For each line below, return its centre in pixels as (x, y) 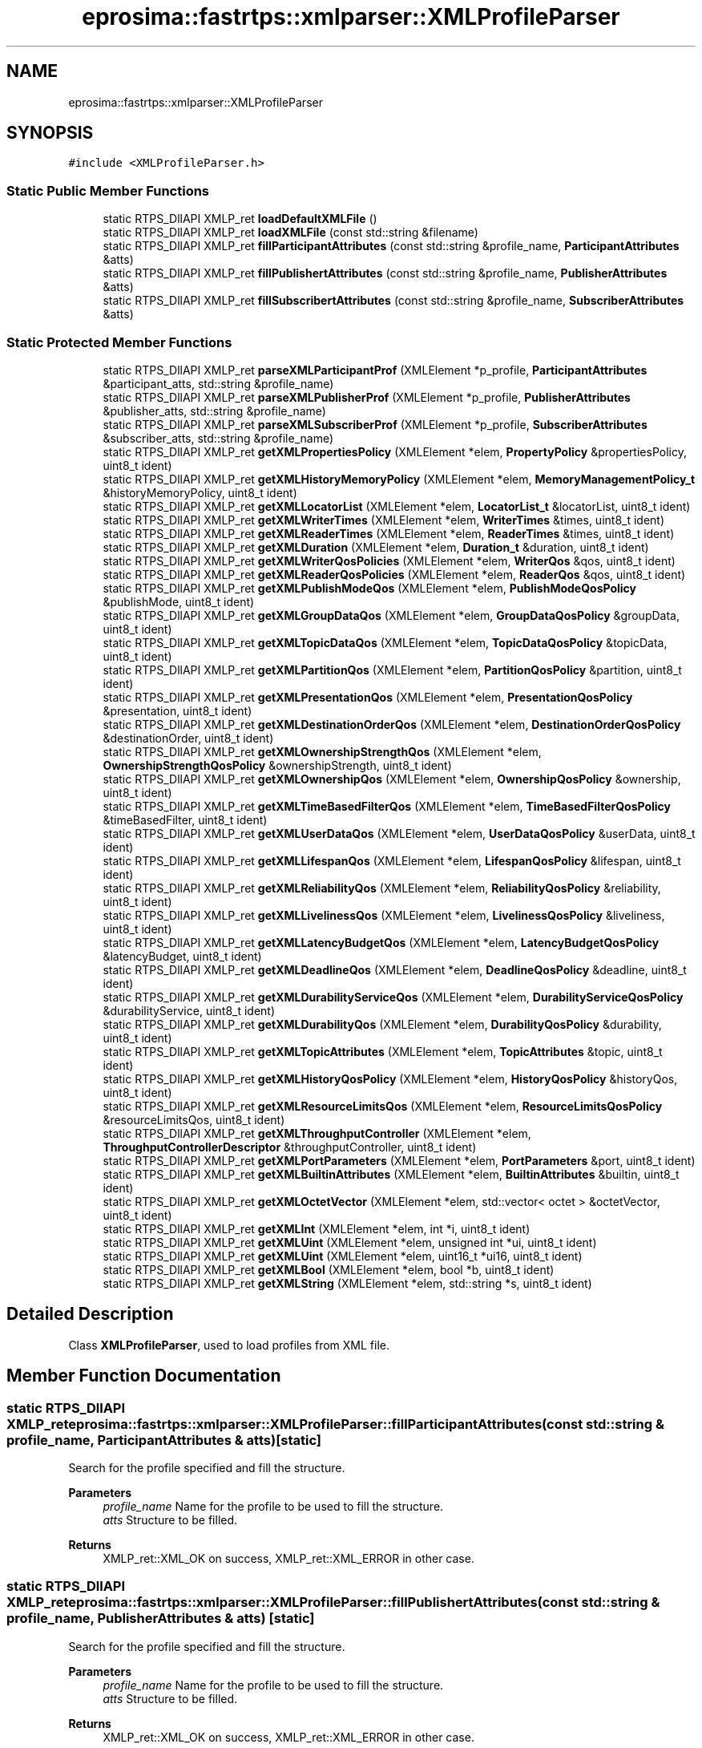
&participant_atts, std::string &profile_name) (218, 383)
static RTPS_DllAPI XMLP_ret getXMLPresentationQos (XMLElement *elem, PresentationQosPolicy (368, 697)
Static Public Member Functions (108, 190)
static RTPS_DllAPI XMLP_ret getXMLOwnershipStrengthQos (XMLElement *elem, (322, 751)
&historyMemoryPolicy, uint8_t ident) (200, 492)
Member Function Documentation (144, 1376)
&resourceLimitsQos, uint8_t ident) (194, 1119)
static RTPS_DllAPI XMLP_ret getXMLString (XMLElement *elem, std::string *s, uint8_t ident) (347, 1283)
